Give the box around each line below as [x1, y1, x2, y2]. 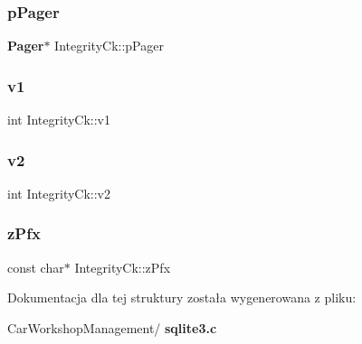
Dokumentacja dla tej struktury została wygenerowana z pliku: [7, 288, 357, 307]
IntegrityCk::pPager [54, 36, 164, 55]
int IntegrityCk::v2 [7, 183, 111, 202]
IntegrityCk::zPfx [74, 257, 171, 276]
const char [7, 257, 64, 276]
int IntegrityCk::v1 [7, 110, 111, 129]
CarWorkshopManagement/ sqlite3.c [7, 318, 217, 337]
